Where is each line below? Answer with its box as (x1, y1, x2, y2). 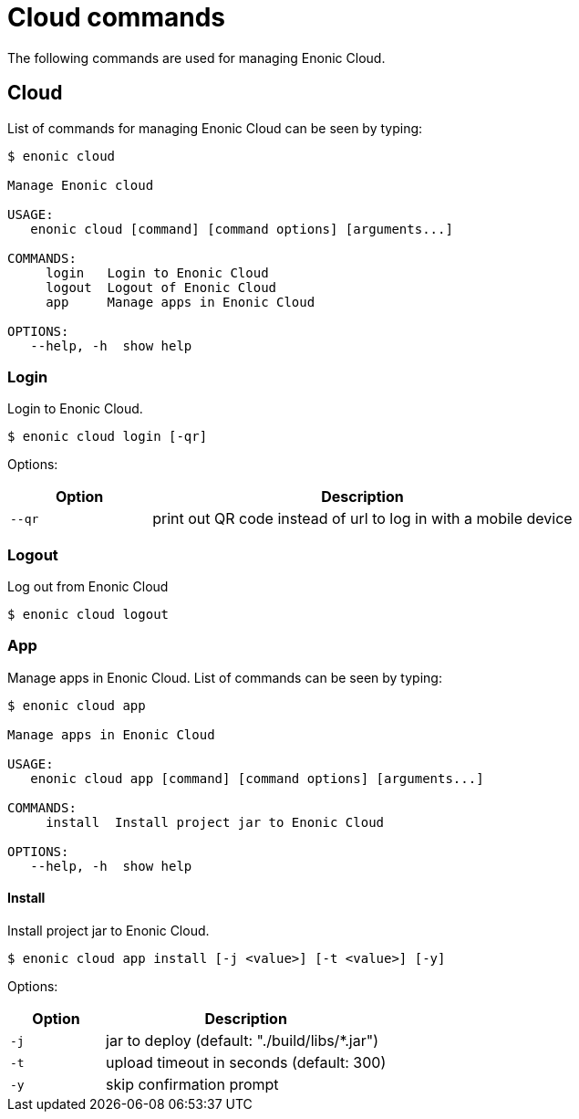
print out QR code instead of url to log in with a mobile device (152, 509, 573, 528)
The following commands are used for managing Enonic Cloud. (7, 49, 386, 66)
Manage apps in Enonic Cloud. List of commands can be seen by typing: (7, 669, 442, 685)
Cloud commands (7, 2, 225, 33)
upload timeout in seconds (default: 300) (106, 1053, 387, 1072)
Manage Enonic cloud (7, 177, 154, 193)
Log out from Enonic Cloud (7, 579, 169, 595)
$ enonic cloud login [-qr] (7, 429, 208, 444)
